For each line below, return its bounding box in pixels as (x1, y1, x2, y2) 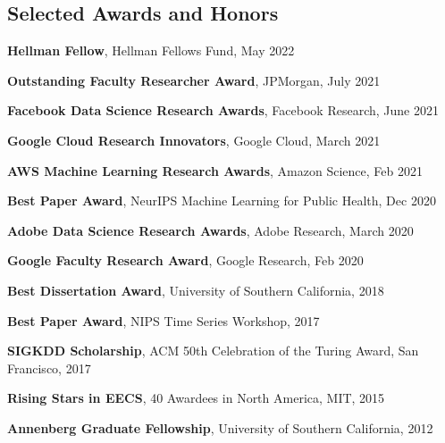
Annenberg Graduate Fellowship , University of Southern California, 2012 (7, 418, 433, 437)
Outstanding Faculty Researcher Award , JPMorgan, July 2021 (7, 71, 381, 89)
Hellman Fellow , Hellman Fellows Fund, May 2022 (7, 41, 295, 60)
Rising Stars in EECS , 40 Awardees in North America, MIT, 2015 (7, 389, 385, 407)
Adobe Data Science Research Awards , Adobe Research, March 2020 (7, 221, 414, 239)
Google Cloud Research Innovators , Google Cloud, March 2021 (7, 130, 381, 149)
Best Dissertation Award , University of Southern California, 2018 (7, 280, 384, 299)
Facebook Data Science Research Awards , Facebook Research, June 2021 (7, 101, 439, 120)
